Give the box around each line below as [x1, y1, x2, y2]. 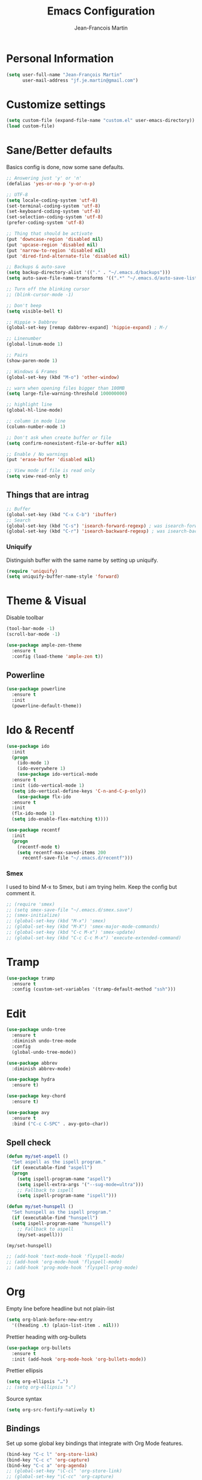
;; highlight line [6, 401, 52, 408]
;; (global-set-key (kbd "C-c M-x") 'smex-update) [6, 930, 136, 936]
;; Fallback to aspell [17, 1226, 74, 1232]
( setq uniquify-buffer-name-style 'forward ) [6, 573, 120, 580]
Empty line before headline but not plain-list [6, 1305, 115, 1312]
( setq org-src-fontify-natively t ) [6, 1407, 96, 1413]
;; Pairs [6, 352, 28, 359]
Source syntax [6, 1395, 42, 1403]
